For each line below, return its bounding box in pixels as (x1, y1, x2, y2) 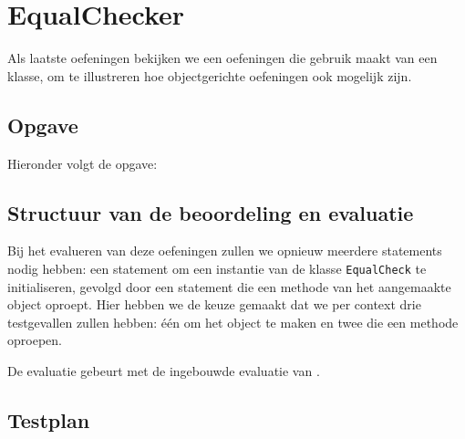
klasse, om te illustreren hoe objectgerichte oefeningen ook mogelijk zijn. (7, 66, 412, 85)
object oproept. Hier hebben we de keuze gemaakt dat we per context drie (7, 295, 421, 314)
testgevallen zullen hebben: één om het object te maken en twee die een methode (7, 312, 459, 331)
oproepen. (7, 330, 62, 350)
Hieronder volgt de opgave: (7, 153, 158, 172)
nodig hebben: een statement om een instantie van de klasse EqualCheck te (7, 258, 427, 277)
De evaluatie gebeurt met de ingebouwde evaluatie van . (7, 361, 320, 380)
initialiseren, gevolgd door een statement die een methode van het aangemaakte (7, 277, 451, 296)
